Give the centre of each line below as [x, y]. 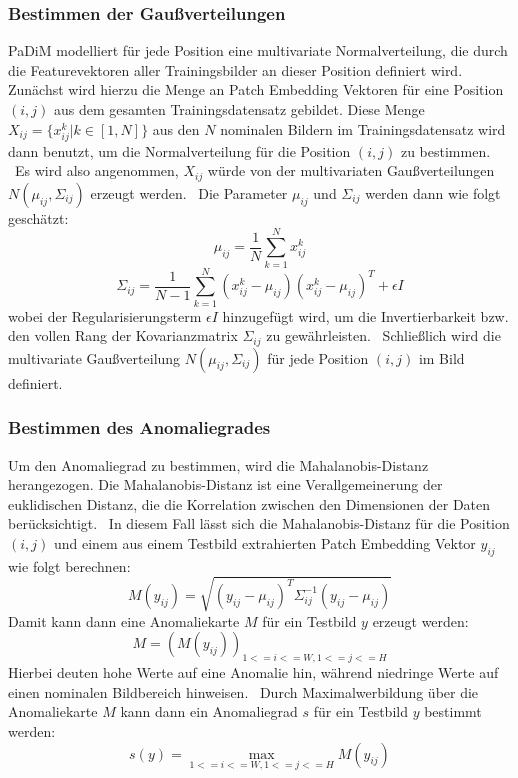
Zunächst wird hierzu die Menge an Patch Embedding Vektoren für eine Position [256, 89]
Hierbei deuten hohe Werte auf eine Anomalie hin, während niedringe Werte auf [253, 672]
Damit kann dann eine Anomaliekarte [124, 620]
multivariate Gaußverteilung [94, 357]
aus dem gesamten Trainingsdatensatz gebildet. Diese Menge [239, 109]
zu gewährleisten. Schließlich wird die [383, 335]
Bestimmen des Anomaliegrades [139, 427]
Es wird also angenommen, [96, 170]
